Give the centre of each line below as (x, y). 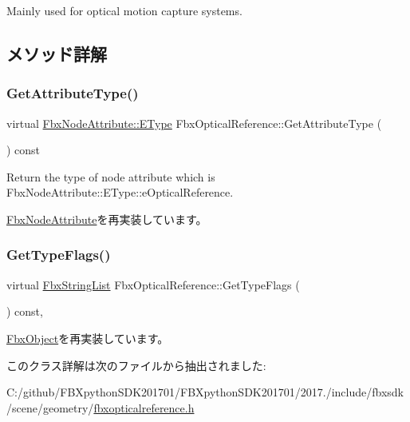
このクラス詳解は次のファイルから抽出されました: (136, 365)
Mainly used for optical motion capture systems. (124, 10)
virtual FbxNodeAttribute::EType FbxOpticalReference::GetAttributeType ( (194, 123)
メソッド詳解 (57, 53)
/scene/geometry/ (50, 407)
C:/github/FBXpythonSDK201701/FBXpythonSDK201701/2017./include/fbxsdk (205, 392)
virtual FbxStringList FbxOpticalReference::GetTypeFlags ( (153, 284)
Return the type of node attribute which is (111, 176)
